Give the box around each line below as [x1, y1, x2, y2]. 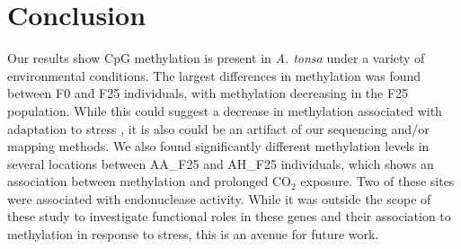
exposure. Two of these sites [300, 172, 455, 191]
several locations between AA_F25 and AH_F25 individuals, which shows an [7, 154, 434, 173]
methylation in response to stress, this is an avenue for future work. [7, 225, 379, 244]
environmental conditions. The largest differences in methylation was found [7, 66, 421, 84]
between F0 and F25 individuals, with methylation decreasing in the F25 [7, 84, 409, 102]
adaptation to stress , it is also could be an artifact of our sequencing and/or [7, 119, 430, 138]
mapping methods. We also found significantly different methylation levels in [7, 137, 430, 156]
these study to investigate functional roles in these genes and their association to [7, 207, 451, 226]
